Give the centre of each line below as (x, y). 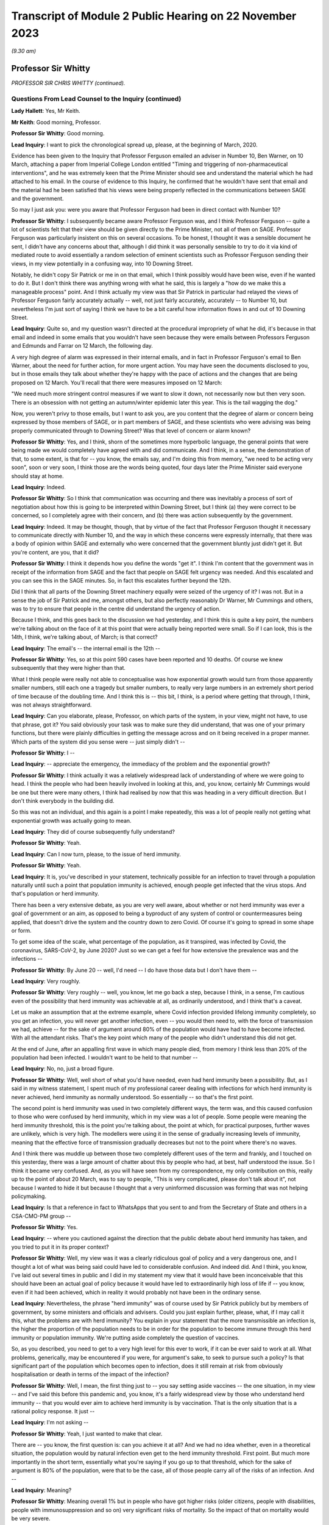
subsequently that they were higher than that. (69, 668)
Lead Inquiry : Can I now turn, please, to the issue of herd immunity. (96, 854)
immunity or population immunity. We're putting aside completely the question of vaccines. (126, 1337)
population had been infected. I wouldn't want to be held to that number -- (104, 1058)
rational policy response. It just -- (53, 1411)
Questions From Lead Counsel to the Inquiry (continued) (96, 99)
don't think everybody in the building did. (63, 801)
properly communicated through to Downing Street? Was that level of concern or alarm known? (131, 431)
